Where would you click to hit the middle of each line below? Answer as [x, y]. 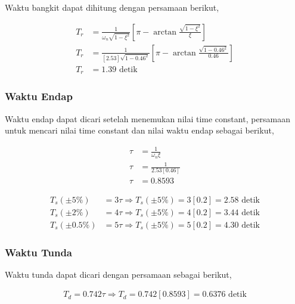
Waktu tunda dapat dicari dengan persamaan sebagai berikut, [118, 274]
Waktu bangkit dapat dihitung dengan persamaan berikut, [112, 7]
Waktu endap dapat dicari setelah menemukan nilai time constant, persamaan [148, 118]
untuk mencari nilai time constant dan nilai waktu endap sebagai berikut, [139, 130]
